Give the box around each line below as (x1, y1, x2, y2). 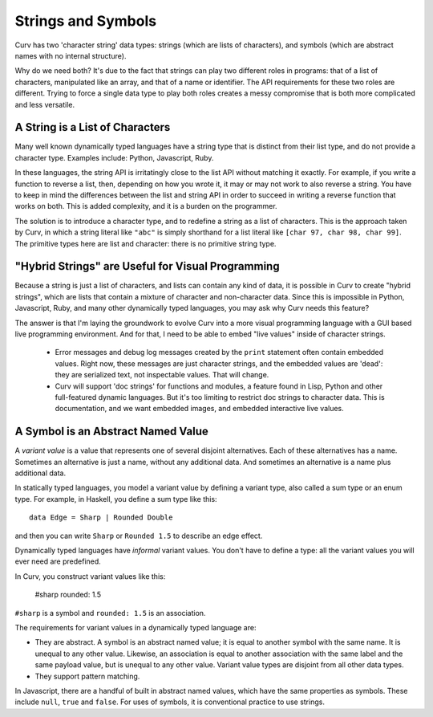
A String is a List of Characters (14, 120, 171, 134)
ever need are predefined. (14, 556, 102, 566)
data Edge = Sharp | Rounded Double (29, 513, 173, 522)
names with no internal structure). (14, 51, 127, 60)
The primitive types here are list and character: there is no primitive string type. (14, 238, 277, 248)
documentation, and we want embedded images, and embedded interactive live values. (55, 404, 344, 413)
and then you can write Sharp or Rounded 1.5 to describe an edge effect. (14, 531, 263, 540)
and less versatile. (14, 100, 75, 109)
